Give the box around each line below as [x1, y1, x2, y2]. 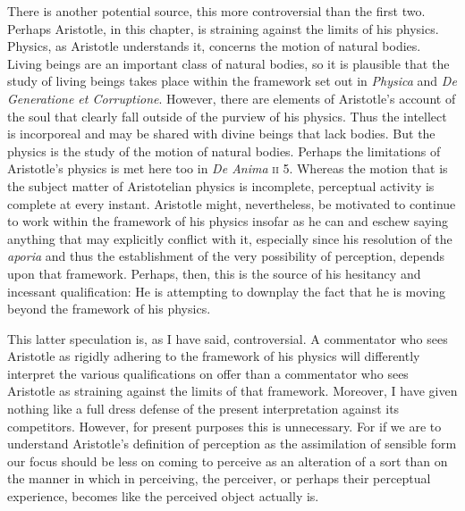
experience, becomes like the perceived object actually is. [7, 487, 319, 506]
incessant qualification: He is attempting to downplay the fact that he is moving [7, 281, 445, 300]
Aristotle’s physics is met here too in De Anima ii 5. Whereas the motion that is [7, 159, 448, 178]
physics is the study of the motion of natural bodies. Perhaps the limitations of [7, 141, 441, 160]
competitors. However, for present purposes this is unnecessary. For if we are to [7, 416, 442, 435]
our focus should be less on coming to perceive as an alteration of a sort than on [7, 451, 448, 470]
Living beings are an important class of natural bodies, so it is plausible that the [7, 54, 450, 72]
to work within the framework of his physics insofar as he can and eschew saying [7, 212, 448, 230]
